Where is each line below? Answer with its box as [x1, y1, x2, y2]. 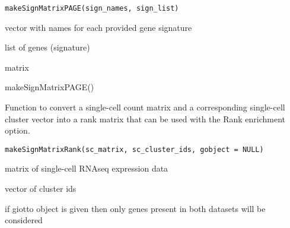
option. [5, 124, 30, 137]
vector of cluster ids [5, 182, 77, 195]
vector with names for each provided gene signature [5, 21, 192, 33]
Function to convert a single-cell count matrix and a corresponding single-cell [5, 101, 285, 113]
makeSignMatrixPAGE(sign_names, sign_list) [5, 4, 179, 12]
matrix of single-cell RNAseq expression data [5, 162, 168, 175]
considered [5, 214, 43, 226]
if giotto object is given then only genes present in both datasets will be [5, 202, 266, 214]
